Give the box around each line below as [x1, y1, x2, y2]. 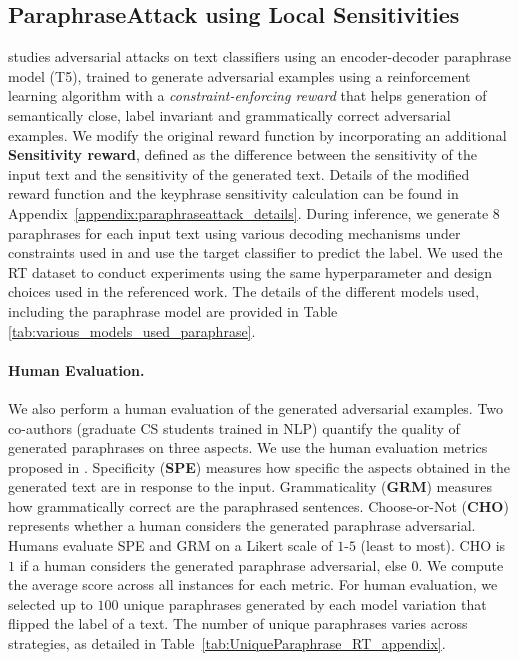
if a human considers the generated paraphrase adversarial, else [19, 554, 407, 575]
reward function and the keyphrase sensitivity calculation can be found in [8, 183, 459, 204]
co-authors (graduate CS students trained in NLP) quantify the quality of [8, 417, 460, 438]
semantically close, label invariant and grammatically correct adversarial [8, 104, 451, 125]
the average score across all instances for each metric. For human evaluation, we [8, 574, 498, 595]
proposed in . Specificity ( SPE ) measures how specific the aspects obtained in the [8, 456, 511, 477]
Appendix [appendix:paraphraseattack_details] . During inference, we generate [8, 202, 489, 223]
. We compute [418, 554, 504, 575]
